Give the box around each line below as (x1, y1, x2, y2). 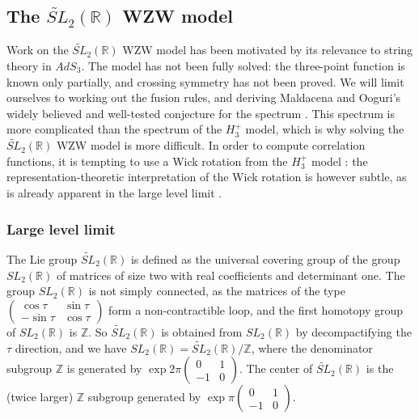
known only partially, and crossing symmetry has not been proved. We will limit (6, 73, 404, 90)
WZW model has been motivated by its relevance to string (122, 41, 413, 58)
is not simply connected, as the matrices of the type (88, 282, 345, 299)
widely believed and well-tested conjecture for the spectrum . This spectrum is (6, 104, 396, 121)
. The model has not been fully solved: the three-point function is (81, 57, 405, 74)
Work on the (6, 41, 69, 58)
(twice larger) (6, 388, 74, 405)
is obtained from (161, 324, 243, 341)
